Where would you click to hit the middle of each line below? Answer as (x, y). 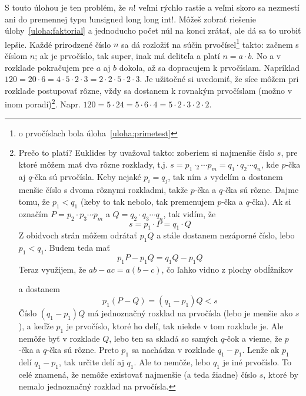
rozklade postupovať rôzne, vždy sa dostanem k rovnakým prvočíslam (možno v (149, 90)
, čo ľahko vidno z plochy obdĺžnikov (227, 269)
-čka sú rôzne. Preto (83, 350)
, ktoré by (281, 374)
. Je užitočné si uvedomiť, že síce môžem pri (219, 79)
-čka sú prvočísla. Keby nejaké (87, 176)
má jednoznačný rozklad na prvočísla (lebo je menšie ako (190, 313)
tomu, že (34, 202)
